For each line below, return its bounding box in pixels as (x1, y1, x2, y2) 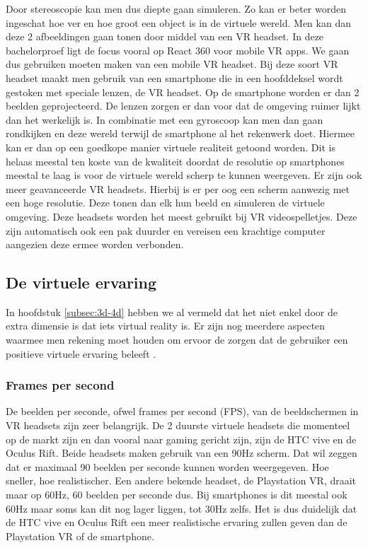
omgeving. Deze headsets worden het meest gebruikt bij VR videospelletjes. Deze (6, 209, 357, 223)
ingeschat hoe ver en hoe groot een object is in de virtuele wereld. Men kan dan (6, 15, 351, 30)
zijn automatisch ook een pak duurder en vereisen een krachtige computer (6, 223, 326, 238)
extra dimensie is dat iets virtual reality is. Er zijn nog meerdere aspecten (6, 318, 326, 333)
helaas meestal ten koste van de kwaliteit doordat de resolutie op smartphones (6, 153, 345, 168)
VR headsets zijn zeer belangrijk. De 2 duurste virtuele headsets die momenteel (6, 418, 350, 433)
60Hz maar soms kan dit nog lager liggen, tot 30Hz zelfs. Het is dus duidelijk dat (6, 501, 357, 515)
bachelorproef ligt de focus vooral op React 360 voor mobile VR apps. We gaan (6, 42, 350, 57)
